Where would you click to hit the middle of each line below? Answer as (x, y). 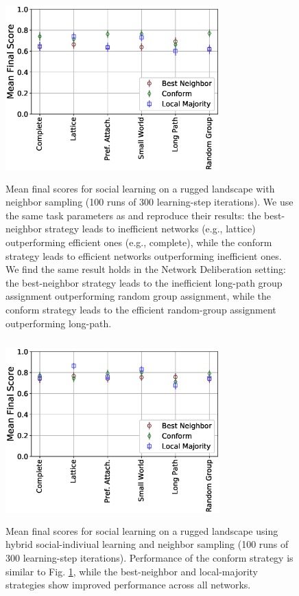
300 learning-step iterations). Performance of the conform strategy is (149, 557)
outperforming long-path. (59, 323)
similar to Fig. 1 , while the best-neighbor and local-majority (132, 571)
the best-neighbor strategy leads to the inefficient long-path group (144, 282)
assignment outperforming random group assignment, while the (139, 296)
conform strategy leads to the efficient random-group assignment (141, 309)
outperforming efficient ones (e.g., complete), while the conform (139, 242)
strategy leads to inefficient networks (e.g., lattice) (150, 229)
